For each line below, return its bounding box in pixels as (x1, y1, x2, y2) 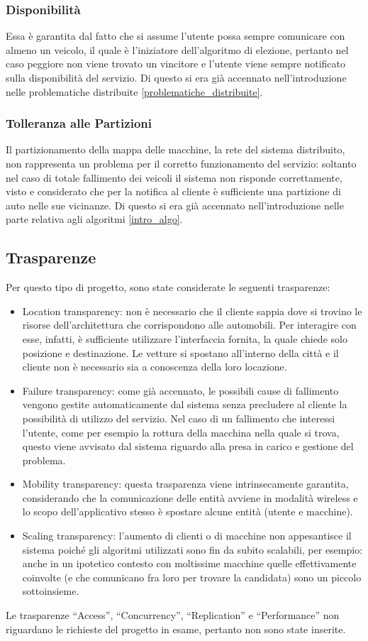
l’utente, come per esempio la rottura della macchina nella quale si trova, (22, 424, 340, 439)
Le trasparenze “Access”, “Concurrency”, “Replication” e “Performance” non (6, 608, 340, 623)
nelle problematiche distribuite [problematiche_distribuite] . (6, 84, 263, 99)
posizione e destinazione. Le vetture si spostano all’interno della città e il (22, 345, 339, 360)
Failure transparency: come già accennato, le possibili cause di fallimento (22, 383, 339, 398)
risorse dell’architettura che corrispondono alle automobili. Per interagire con (22, 317, 357, 332)
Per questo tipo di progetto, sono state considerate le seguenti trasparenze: (6, 280, 330, 295)
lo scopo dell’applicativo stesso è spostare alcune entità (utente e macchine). (22, 504, 353, 519)
